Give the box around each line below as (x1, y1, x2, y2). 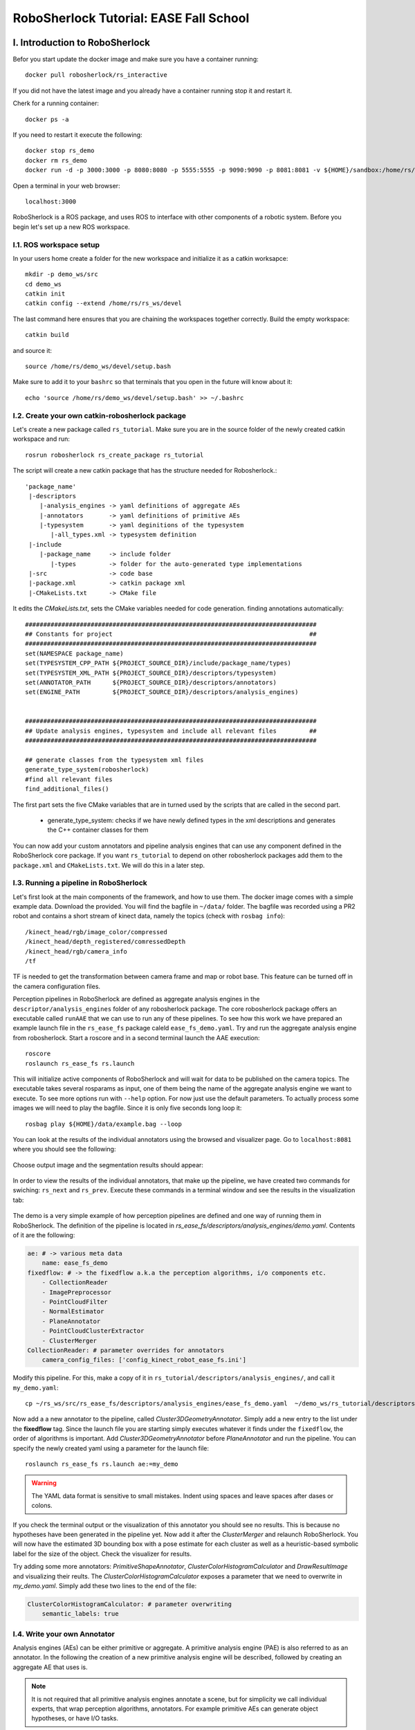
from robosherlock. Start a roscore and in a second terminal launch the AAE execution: (12, 1033, 260, 1041)
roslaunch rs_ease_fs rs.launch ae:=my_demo (25, 1460, 179, 1468)
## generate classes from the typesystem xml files (25, 756, 204, 764)
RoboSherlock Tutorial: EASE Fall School (12, 10, 250, 26)
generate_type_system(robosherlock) (25, 765, 149, 774)
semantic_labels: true (41, 1610, 119, 1618)
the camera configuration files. (12, 982, 100, 990)
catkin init (25, 290, 66, 298)
